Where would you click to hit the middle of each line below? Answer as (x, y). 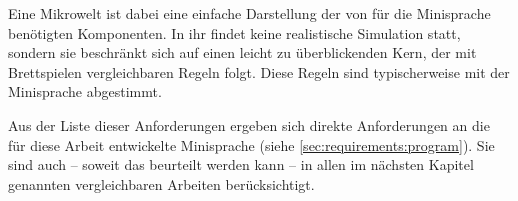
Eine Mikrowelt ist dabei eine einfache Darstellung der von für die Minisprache (249, 13)
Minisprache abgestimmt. (85, 91)
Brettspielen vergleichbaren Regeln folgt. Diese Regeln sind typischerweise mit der (259, 71)
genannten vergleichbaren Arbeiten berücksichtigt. (161, 183)
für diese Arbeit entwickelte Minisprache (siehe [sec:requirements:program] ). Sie (251, 144)
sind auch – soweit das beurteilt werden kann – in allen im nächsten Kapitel (241, 164)
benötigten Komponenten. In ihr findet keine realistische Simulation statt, (234, 32)
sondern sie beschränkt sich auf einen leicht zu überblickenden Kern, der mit (242, 52)
